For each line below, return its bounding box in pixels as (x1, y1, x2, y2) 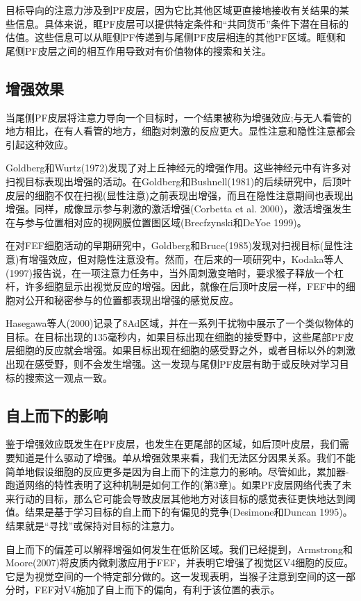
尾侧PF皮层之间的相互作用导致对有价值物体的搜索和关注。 (6, 43, 271, 58)
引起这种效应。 (6, 137, 74, 151)
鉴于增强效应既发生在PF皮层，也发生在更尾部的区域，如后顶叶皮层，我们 (6, 437, 339, 451)
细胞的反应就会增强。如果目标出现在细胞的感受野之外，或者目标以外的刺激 (15, 343, 355, 357)
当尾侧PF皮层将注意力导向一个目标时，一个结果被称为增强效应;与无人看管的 (6, 110, 352, 124)
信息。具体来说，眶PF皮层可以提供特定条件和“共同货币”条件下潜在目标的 (15, 16, 349, 31)
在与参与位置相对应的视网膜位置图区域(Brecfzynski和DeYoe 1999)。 (6, 214, 307, 229)
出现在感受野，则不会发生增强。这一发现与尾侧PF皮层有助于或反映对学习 (6, 357, 339, 371)
